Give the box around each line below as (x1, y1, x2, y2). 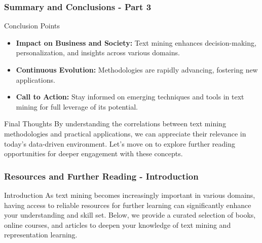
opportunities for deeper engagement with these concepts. (4, 148, 183, 159)
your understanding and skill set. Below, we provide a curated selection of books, (4, 210, 256, 220)
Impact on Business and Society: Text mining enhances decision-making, (16, 37, 256, 48)
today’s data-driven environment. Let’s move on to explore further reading (4, 138, 235, 149)
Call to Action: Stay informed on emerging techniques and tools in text (16, 91, 244, 102)
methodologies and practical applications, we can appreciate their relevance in (4, 128, 246, 138)
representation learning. (4, 229, 78, 240)
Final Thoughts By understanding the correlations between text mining (4, 118, 226, 129)
